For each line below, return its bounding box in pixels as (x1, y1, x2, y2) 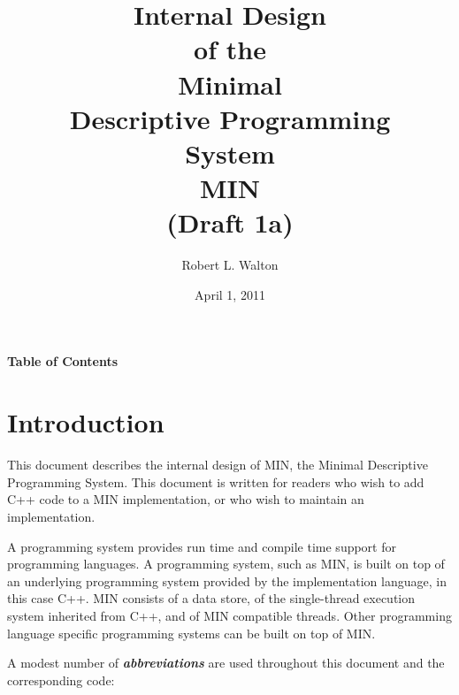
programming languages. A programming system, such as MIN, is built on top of (7, 554, 445, 573)
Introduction (7, 404, 164, 440)
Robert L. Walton (181, 256, 279, 274)
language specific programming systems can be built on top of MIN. (7, 623, 376, 642)
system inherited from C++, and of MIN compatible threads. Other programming (7, 606, 452, 624)
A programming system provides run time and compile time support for (7, 537, 396, 555)
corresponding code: (7, 670, 115, 689)
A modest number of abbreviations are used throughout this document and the (7, 653, 445, 672)
